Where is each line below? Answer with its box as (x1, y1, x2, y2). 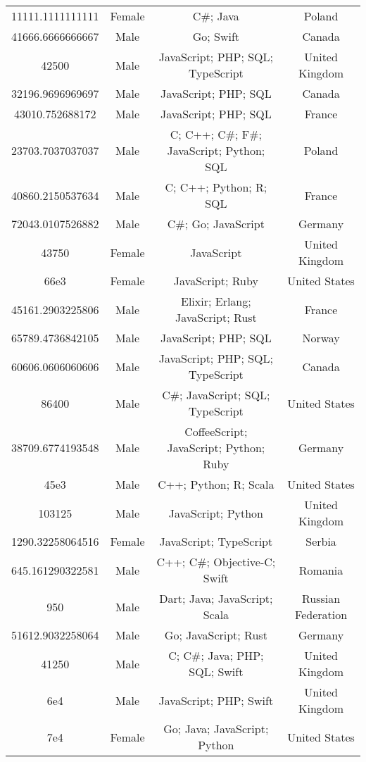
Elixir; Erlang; (181, 293, 251, 309)
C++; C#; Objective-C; (156, 554, 276, 570)
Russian (301, 590, 341, 606)
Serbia (305, 533, 336, 549)
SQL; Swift (189, 663, 244, 680)
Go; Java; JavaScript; (163, 720, 269, 737)
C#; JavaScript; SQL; (162, 387, 270, 403)
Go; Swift (192, 28, 240, 44)
